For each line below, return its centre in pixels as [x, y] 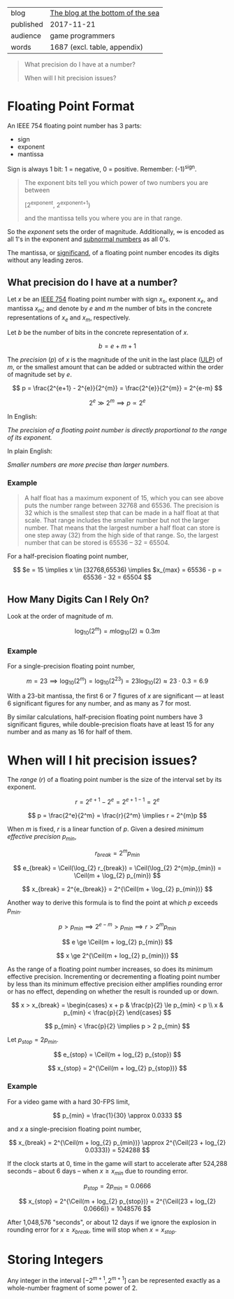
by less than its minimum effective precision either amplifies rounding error [115, 984]
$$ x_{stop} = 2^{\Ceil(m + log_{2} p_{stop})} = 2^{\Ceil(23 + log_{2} [117, 1202]
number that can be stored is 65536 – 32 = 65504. [97, 543]
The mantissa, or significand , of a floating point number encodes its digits [114, 253]
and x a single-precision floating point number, [74, 1129]
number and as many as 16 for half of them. [70, 732]
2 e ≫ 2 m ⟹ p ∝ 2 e [117, 402]
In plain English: [30, 451]
